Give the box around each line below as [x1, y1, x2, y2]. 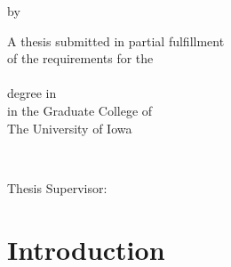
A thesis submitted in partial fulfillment [7, 31, 225, 50]
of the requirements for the [7, 49, 154, 68]
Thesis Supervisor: [7, 178, 108, 197]
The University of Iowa [7, 118, 132, 137]
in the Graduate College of [7, 101, 153, 119]
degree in [7, 84, 57, 102]
